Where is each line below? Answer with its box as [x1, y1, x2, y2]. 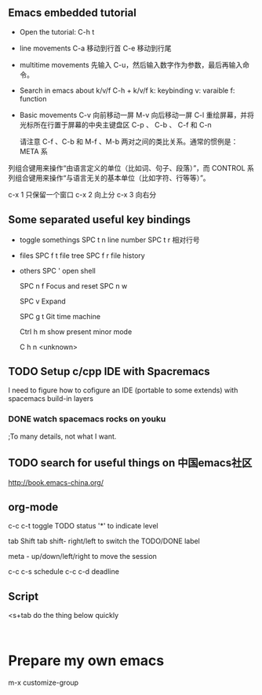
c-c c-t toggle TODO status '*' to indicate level [8, 521, 158, 531]
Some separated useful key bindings [8, 213, 191, 226]
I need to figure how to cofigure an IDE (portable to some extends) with [8, 385, 238, 395]
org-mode [8, 500, 59, 513]
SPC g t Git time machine [19, 311, 100, 321]
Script [8, 590, 39, 603]
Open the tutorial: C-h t [19, 27, 95, 36]
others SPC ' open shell [19, 266, 96, 275]
